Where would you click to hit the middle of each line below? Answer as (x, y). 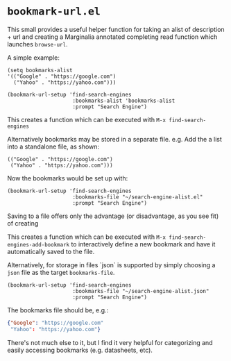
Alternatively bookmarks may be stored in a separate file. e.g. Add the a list (114, 139)
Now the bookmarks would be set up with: (68, 178)
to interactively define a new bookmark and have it (143, 244)
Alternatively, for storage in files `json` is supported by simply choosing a (111, 265)
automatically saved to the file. (51, 251)
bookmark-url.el (54, 11)
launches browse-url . (37, 44)
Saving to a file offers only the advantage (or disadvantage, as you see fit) (113, 216)
